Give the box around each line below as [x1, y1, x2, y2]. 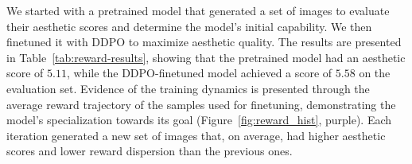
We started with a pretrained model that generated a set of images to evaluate [6, 2, 390, 18]
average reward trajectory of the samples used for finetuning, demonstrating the [6, 96, 396, 112]
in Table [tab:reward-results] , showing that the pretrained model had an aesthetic [6, 49, 406, 65]
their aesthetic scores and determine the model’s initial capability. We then [6, 18, 372, 34]
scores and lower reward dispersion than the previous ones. [6, 143, 293, 159]
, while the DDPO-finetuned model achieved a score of [66, 64, 332, 81]
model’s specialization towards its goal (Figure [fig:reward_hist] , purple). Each [6, 111, 392, 128]
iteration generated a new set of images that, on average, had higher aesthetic [6, 127, 386, 143]
